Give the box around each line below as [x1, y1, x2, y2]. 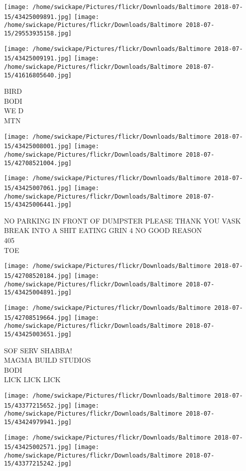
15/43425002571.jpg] [4, 444, 72, 451]
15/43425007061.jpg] [4, 184, 72, 192]
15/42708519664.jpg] [4, 314, 72, 321]
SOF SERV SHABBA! [4, 345, 72, 355]
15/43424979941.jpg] [4, 418, 72, 426]
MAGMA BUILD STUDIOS [4, 355, 91, 365]
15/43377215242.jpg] [4, 460, 72, 468]
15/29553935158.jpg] [4, 29, 72, 37]
